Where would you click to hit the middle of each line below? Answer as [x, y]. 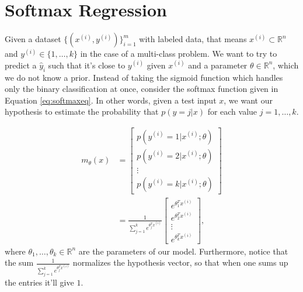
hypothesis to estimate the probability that [82, 111]
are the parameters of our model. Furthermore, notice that [183, 251]
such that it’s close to [87, 65]
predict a [21, 65]
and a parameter [218, 65]
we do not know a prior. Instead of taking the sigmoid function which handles [144, 77]
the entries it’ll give [39, 282]
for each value [232, 111]
